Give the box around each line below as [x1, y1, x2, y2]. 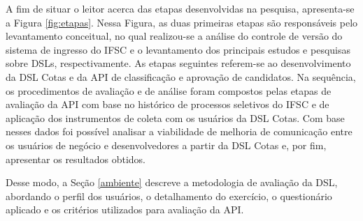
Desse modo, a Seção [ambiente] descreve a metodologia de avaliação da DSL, [6, 175, 338, 190]
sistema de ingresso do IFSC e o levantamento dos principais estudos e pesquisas [6, 42, 350, 56]
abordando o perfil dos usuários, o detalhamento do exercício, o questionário [6, 188, 332, 203]
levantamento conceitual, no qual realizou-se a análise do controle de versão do [6, 29, 343, 43]
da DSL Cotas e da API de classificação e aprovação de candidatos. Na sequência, [6, 69, 356, 84]
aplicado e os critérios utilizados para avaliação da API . [6, 202, 244, 217]
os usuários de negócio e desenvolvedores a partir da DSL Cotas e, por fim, [6, 137, 327, 152]
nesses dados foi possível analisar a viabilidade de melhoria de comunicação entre [6, 124, 353, 139]
